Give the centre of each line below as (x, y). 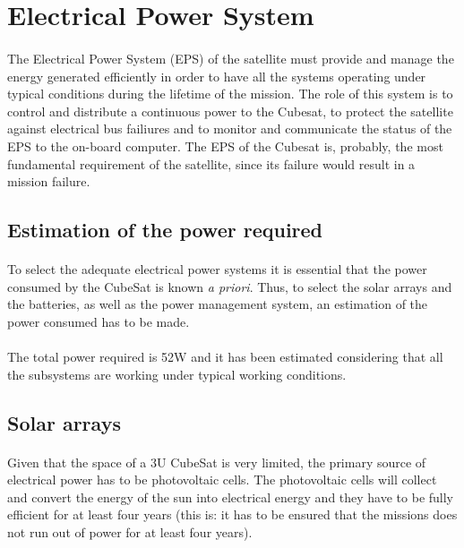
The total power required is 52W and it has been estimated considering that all (225, 357)
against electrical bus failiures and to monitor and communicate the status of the (230, 128)
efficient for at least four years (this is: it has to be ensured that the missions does (232, 514)
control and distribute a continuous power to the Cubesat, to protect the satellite (230, 111)
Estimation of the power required (165, 230)
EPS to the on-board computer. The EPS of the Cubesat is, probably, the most (225, 146)
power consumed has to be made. (99, 321)
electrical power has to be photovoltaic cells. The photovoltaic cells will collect (222, 479)
